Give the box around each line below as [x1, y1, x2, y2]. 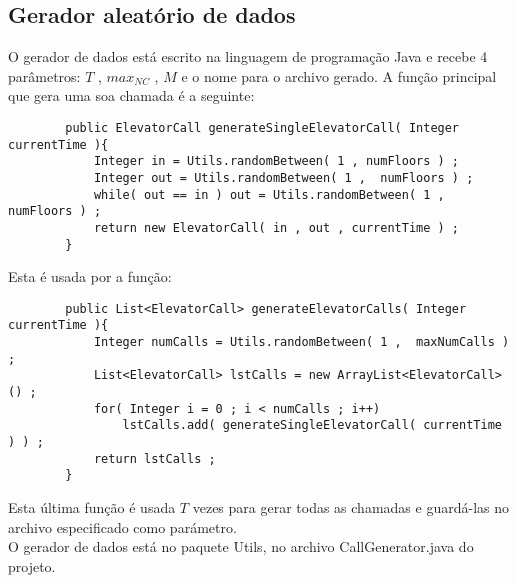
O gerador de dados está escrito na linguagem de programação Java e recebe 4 [8, 46, 488, 67]
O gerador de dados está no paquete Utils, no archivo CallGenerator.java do [8, 536, 474, 557]
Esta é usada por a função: [8, 266, 172, 287]
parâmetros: [8, 65, 81, 86]
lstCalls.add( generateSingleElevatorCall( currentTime [122, 418, 502, 433]
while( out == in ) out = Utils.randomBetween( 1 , [93, 187, 445, 202]
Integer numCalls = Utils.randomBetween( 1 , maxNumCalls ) [93, 335, 510, 350]
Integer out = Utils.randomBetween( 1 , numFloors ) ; [93, 170, 474, 185]
